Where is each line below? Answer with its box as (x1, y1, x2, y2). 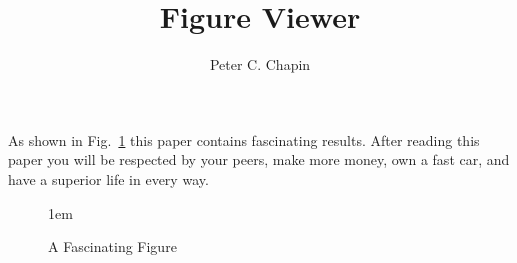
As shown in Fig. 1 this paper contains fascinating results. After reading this (8, 129, 480, 150)
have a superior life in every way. (8, 168, 209, 189)
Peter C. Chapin (209, 54, 311, 75)
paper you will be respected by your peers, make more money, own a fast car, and (8, 149, 510, 170)
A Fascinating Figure (48, 236, 177, 257)
